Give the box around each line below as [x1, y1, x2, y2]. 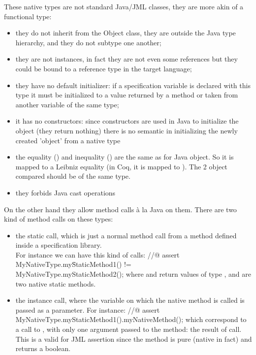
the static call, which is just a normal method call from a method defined [15, 230, 237, 240]
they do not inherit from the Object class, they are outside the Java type [15, 28, 236, 38]
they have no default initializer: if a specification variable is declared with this [15, 80, 251, 90]
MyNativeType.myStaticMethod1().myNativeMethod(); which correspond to [15, 314, 247, 324]
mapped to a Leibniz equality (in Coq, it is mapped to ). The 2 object [15, 161, 227, 171]
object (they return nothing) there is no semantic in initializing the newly [15, 125, 238, 135]
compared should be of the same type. [15, 171, 130, 181]
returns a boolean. [15, 343, 71, 354]
